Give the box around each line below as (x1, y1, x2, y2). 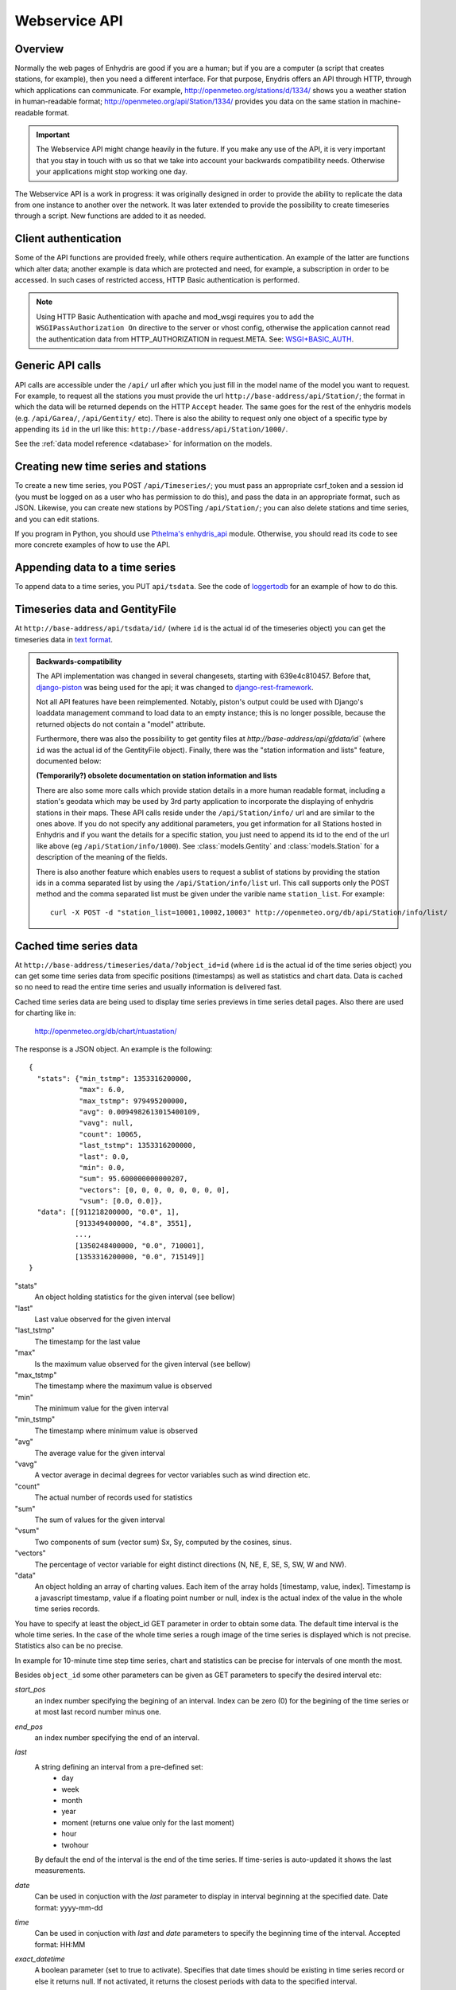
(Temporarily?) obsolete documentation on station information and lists (36, 771, 277, 780)
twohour (61, 1840, 89, 1850)
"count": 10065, (79, 1130, 142, 1138)
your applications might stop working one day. (36, 167, 188, 177)
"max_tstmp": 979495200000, (79, 1096, 188, 1106)
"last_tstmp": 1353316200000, (79, 1141, 197, 1150)
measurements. (34, 1866, 86, 1875)
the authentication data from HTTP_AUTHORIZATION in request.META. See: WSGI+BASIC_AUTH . (36, 334, 354, 344)
